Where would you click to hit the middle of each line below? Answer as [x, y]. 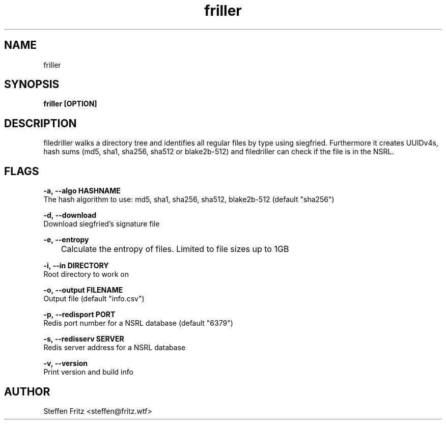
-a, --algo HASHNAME [82, 191]
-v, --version [66, 363]
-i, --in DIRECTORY [76, 266]
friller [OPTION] [70, 104]
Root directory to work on [86, 274]
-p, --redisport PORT [79, 315]
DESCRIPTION [40, 123]
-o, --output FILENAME [83, 290]
